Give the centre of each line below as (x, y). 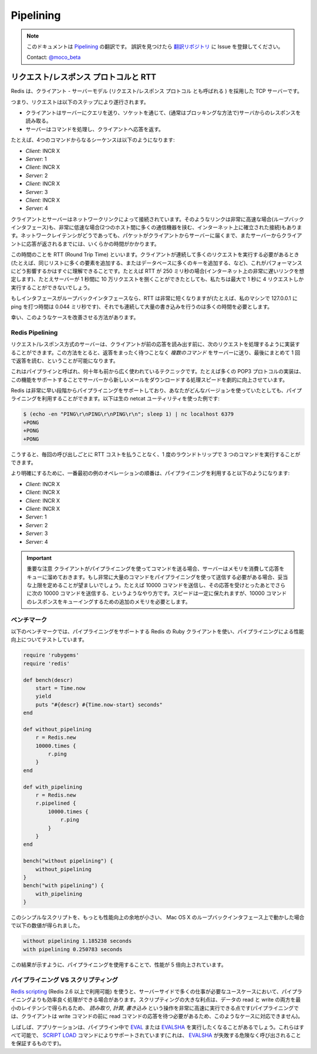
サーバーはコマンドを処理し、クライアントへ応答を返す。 (95, 129)
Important (39, 558)
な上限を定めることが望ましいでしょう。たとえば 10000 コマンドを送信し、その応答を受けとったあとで (151, 585)
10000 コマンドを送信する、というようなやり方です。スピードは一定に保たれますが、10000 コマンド (165, 593)
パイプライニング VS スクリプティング (65, 980)
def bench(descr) (48, 680)
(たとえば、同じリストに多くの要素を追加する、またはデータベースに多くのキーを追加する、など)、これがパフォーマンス (156, 263)
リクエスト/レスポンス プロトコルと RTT (84, 77)
